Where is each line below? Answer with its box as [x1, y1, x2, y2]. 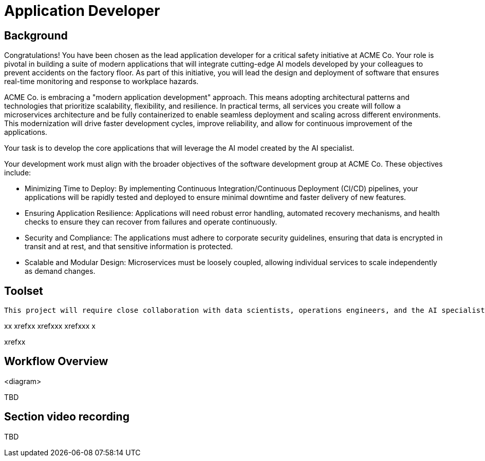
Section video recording [4, 410, 129, 424]
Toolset [4, 284, 43, 297]
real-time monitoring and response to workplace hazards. [4, 77, 199, 86]
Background [4, 29, 68, 42]
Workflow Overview [4, 355, 108, 368]
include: [4, 168, 31, 177]
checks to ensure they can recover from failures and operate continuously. [25, 217, 277, 227]
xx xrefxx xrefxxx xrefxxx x [4, 322, 96, 331]
